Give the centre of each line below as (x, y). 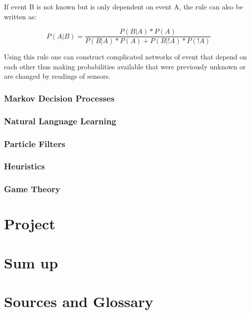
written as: (20, 16)
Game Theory (32, 189)
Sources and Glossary (79, 301)
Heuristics (25, 166)
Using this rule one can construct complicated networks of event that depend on (125, 57)
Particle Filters (35, 143)
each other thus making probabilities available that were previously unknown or (125, 66)
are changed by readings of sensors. (57, 76)
